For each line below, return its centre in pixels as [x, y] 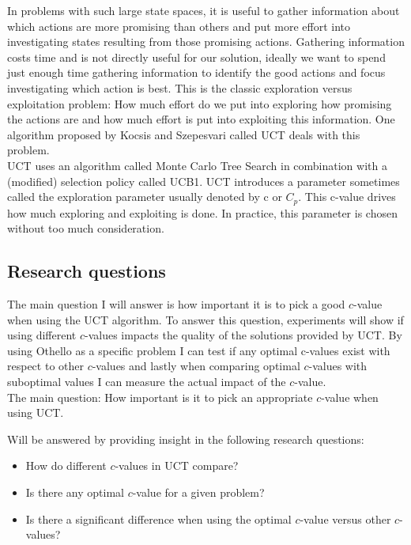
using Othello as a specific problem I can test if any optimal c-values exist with [199, 350]
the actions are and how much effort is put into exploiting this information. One [201, 119]
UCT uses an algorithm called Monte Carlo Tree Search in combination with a [197, 165]
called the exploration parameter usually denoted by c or [145, 197]
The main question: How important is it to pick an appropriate [160, 397]
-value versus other [345, 519]
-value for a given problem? [198, 492]
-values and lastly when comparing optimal [196, 366]
